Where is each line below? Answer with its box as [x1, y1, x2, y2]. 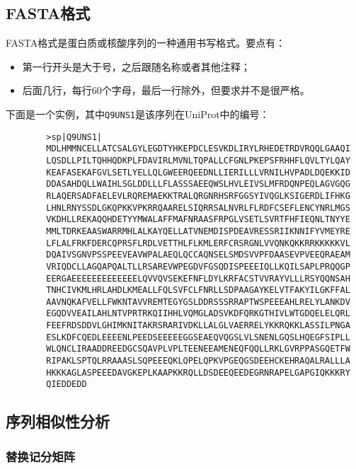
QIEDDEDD [46, 379, 87, 390]
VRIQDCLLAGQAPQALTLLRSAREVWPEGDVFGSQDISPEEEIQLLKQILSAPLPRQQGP [46, 261, 350, 272]
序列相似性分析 [6, 410, 110, 432]
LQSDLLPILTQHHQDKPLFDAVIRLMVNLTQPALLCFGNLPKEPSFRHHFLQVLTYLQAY [46, 155, 350, 166]
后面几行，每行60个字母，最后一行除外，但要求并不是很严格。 [22, 83, 310, 98]
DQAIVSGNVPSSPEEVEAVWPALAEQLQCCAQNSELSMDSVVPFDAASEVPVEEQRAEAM [46, 250, 350, 260]
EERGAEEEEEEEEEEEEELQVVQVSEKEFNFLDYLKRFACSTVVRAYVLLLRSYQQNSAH [46, 273, 350, 284]
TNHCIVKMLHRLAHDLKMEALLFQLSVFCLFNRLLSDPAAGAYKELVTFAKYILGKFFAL [46, 285, 350, 296]
